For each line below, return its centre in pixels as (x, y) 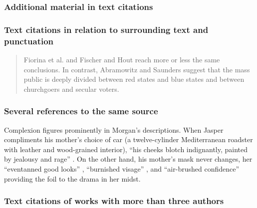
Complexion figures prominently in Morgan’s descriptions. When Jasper (114, 129)
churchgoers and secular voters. (71, 89)
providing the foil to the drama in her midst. (72, 178)
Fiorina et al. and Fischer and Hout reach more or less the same (122, 59)
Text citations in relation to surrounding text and (106, 29)
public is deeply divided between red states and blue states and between (134, 79)
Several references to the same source (81, 111)
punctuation (29, 41)
